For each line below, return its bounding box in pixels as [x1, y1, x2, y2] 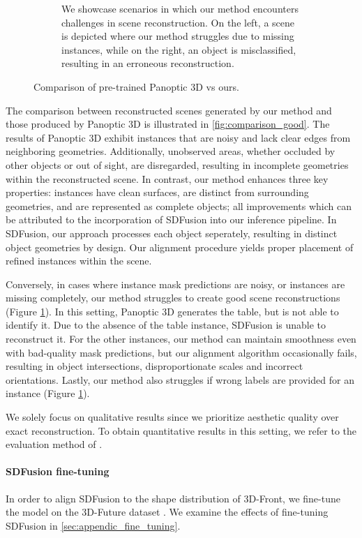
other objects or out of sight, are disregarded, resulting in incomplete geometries [6, 157, 349, 172]
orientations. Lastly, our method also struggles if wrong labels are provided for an [6, 372, 354, 387]
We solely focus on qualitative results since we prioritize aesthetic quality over [6, 410, 339, 424]
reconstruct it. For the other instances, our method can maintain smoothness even [6, 331, 356, 346]
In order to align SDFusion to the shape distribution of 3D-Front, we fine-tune [6, 491, 340, 505]
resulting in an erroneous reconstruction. [61, 56, 234, 70]
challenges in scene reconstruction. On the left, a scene [61, 15, 295, 29]
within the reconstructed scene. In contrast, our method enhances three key [6, 171, 329, 186]
